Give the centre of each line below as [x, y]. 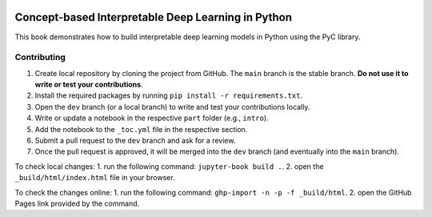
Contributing [40, 58]
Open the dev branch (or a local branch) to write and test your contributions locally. [172, 106]
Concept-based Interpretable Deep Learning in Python [153, 17]
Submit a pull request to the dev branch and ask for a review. [135, 141]
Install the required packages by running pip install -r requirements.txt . [169, 95]
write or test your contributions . [89, 85]
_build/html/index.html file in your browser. [95, 178]
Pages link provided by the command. [77, 203]
